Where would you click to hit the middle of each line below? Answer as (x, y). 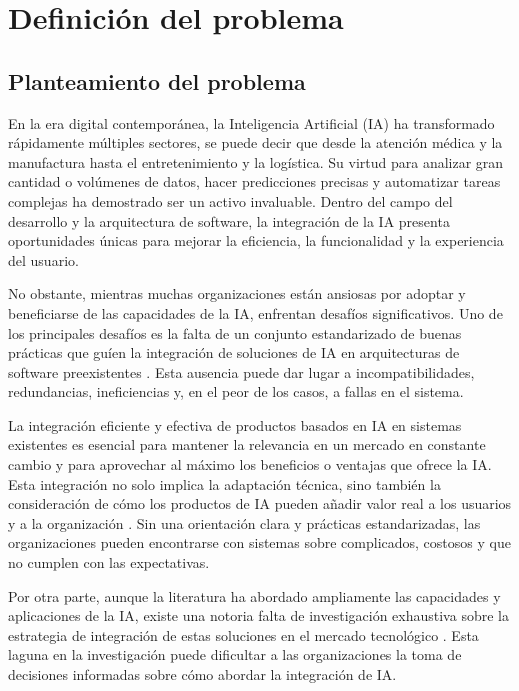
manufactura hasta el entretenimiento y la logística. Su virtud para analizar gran (256, 161)
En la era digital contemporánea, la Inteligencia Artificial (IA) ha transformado (251, 122)
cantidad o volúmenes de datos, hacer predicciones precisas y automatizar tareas (254, 181)
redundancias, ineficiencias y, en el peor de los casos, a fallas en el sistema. (236, 391)
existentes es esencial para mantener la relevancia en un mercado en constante (247, 444)
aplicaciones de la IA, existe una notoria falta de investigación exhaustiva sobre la (258, 615)
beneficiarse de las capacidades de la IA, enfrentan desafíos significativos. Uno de (255, 312)
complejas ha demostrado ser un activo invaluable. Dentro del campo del (230, 200)
